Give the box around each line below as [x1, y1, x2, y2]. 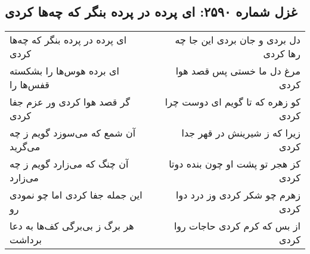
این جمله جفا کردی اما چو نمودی [10, 188, 142, 202]
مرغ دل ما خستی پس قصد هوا [175, 64, 300, 78]
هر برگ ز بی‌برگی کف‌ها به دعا [10, 219, 134, 233]
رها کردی [263, 47, 300, 61]
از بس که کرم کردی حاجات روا [173, 219, 300, 233]
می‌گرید [10, 140, 41, 154]
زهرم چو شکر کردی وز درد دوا [176, 188, 300, 202]
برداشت [10, 233, 42, 247]
